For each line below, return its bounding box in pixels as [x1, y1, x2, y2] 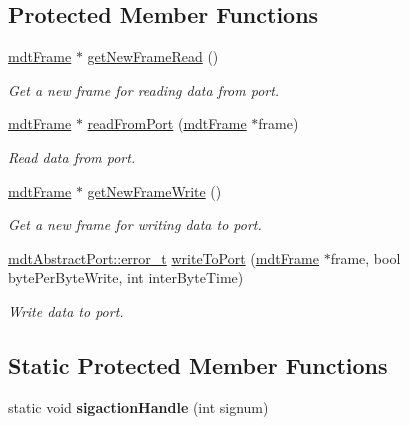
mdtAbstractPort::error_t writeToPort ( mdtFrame [8, 247, 319, 268]
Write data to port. [8, 300, 124, 321]
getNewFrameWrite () [87, 180, 222, 201]
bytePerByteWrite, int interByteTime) [8, 267, 244, 288]
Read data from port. [8, 146, 136, 167]
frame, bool [330, 247, 401, 268]
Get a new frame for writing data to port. [8, 214, 262, 235]
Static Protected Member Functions [8, 349, 388, 380]
